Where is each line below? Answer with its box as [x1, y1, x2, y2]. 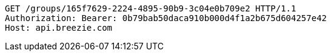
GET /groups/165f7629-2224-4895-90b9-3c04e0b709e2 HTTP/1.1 [5, 4, 296, 13]
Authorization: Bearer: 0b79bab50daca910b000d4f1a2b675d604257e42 [5, 13, 327, 23]
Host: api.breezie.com [5, 23, 113, 33]
